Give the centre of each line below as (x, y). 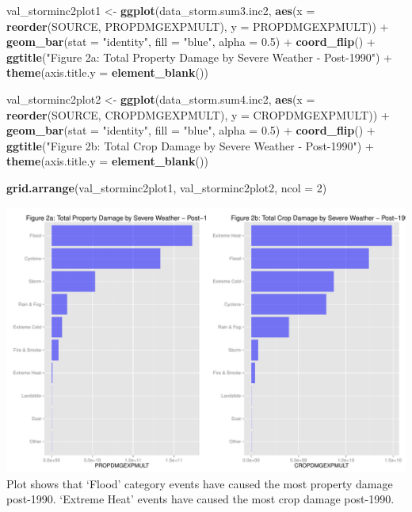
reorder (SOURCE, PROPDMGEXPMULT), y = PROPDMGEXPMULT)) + (198, 26)
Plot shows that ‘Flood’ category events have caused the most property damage (200, 483)
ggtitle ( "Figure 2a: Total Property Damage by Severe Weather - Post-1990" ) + (199, 57)
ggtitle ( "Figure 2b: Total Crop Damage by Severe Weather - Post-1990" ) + (190, 145)
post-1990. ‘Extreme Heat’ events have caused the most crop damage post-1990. (200, 499)
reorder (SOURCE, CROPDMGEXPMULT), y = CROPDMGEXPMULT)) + (198, 114)
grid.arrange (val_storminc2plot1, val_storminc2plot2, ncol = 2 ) (167, 187)
